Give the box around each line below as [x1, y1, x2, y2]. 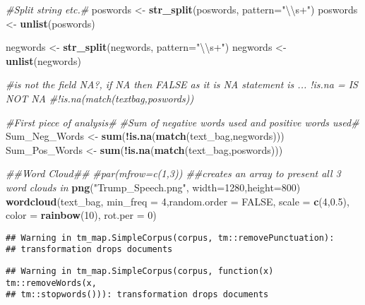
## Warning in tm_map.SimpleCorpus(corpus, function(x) [6, 266, 274, 277]
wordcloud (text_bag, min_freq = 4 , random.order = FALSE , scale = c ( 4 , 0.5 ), [6, 193, 349, 208]
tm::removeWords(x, [6, 277, 97, 288]
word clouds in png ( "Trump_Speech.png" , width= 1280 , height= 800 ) [6, 179, 301, 194]
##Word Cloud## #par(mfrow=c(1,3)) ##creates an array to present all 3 [6, 166, 341, 181]
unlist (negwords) [6, 53, 81, 68]
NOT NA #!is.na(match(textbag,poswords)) [6, 90, 194, 105]
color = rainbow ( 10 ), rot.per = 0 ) [6, 208, 157, 222]
